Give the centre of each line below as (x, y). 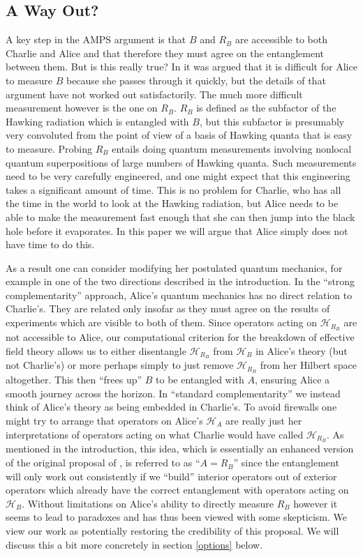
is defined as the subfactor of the (266, 108)
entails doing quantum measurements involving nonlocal (232, 148)
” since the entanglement (286, 463)
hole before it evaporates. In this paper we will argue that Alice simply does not (177, 230)
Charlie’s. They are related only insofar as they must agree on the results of (168, 308)
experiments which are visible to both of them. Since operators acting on (162, 322)
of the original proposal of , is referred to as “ (103, 463)
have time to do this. (50, 244)
